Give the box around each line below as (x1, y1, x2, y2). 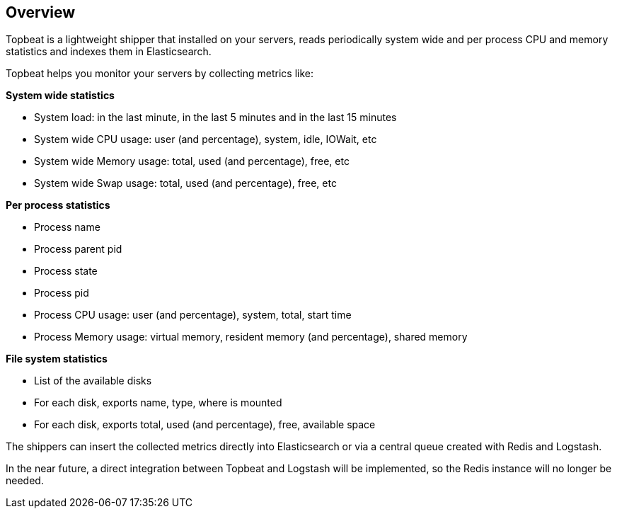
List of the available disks (34, 375, 152, 387)
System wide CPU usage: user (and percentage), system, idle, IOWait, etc (34, 133, 377, 146)
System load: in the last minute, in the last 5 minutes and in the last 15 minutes (34, 111, 397, 124)
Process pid (34, 287, 89, 299)
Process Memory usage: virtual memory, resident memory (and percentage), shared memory (34, 331, 468, 343)
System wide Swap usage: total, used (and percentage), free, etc (34, 177, 337, 190)
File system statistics (6, 353, 108, 365)
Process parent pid (34, 243, 122, 256)
